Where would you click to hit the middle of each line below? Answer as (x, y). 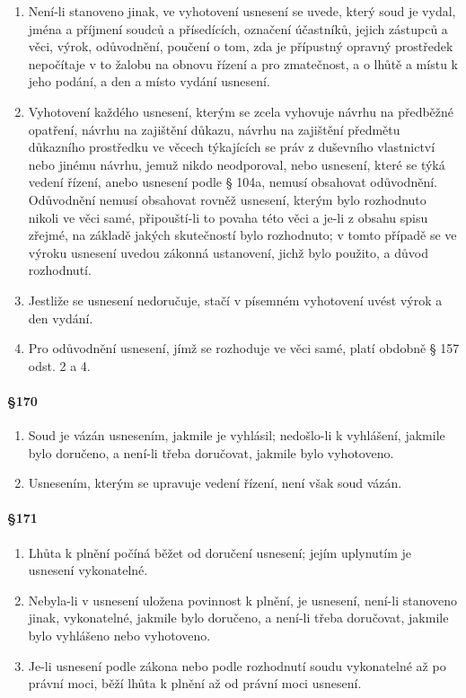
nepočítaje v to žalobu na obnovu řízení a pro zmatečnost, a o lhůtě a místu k (243, 63)
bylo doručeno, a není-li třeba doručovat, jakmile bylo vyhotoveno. (211, 452)
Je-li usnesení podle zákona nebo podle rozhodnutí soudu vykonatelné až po (237, 665)
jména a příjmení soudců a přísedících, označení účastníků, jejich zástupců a (238, 28)
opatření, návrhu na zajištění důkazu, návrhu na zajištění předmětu (214, 129)
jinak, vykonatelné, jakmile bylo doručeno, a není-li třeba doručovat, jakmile (238, 618)
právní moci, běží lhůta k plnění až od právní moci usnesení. (195, 683)
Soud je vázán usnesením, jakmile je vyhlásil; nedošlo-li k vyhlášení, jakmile (237, 435)
